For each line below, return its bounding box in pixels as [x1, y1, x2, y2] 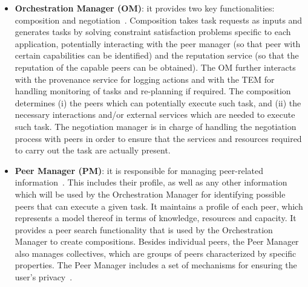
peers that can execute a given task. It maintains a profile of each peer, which [15, 199, 303, 212]
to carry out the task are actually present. [15, 144, 171, 156]
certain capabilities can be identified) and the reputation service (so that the [15, 49, 299, 62]
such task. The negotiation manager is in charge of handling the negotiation [15, 120, 297, 132]
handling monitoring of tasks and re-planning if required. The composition [15, 85, 291, 97]
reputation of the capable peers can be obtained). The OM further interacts [15, 60, 296, 73]
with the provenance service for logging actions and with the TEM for [15, 73, 275, 85]
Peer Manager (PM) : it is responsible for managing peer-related [15, 164, 264, 176]
